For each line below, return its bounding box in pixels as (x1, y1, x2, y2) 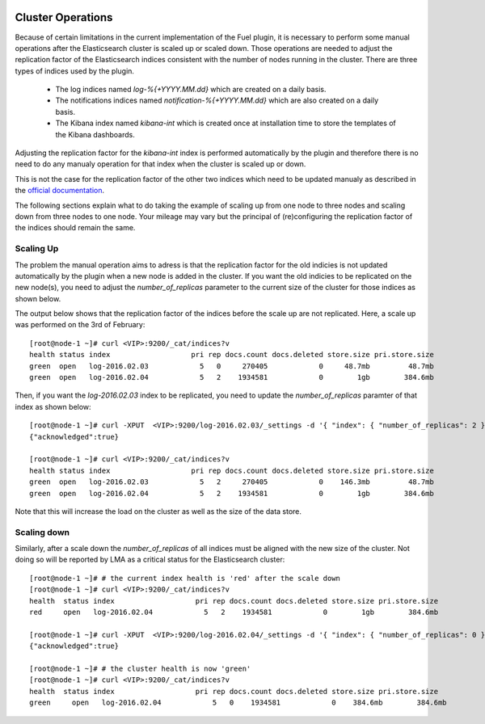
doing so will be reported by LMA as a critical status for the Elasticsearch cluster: (15, 554, 285, 565)
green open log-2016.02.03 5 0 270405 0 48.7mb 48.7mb (29, 361, 434, 371)
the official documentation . (15, 186, 105, 196)
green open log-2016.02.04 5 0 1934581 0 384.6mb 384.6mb (29, 698, 448, 707)
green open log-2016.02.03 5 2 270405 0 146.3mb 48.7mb (29, 478, 434, 486)
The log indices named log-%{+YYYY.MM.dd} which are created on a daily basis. (55, 85, 327, 95)
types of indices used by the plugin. (15, 65, 135, 76)
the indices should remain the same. (15, 223, 136, 233)
